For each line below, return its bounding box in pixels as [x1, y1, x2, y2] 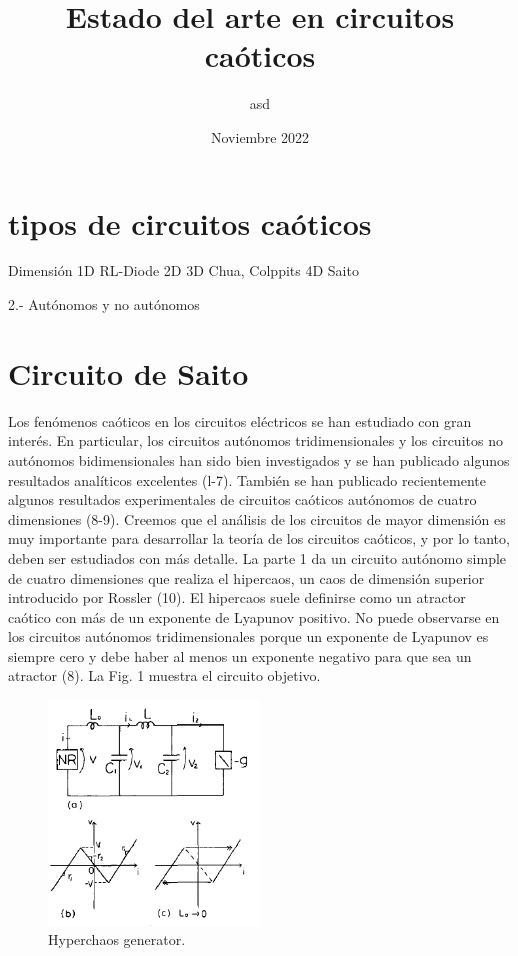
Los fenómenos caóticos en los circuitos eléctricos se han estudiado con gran [8, 410, 472, 431]
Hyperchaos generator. [48, 929, 186, 950]
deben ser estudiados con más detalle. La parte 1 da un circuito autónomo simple [8, 547, 507, 568]
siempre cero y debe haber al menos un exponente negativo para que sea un [8, 645, 472, 666]
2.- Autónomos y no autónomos [8, 294, 200, 315]
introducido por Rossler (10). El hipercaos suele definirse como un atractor [8, 587, 466, 608]
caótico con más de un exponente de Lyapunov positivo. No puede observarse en [8, 606, 500, 627]
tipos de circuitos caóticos [8, 202, 372, 243]
